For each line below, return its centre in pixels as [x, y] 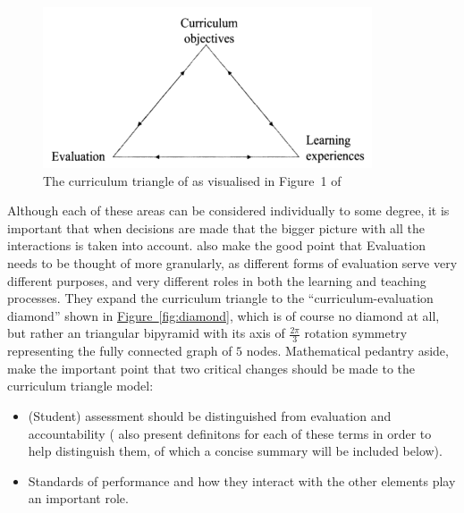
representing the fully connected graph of [120, 351]
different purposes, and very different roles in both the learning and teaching [217, 280]
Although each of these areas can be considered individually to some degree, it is [228, 210]
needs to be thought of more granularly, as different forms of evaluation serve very [232, 262]
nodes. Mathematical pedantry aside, [347, 351]
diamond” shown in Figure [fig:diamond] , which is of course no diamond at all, [224, 315]
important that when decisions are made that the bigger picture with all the [216, 227]
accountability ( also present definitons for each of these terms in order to [230, 433]
